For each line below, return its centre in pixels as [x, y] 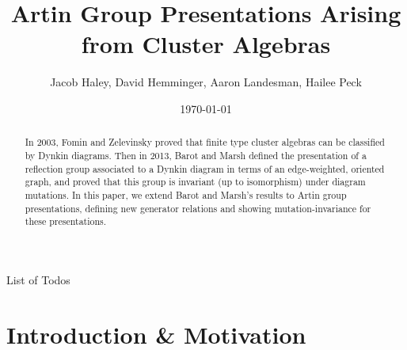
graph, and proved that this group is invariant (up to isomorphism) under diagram [195, 182]
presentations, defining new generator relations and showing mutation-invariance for [198, 208]
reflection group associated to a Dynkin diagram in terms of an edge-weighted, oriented [205, 168]
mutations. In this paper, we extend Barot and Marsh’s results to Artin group [186, 194]
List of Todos [38, 279]
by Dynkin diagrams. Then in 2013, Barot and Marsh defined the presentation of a [196, 155]
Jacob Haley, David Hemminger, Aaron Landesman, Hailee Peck [206, 82]
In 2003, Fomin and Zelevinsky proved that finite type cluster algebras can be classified [205, 142]
